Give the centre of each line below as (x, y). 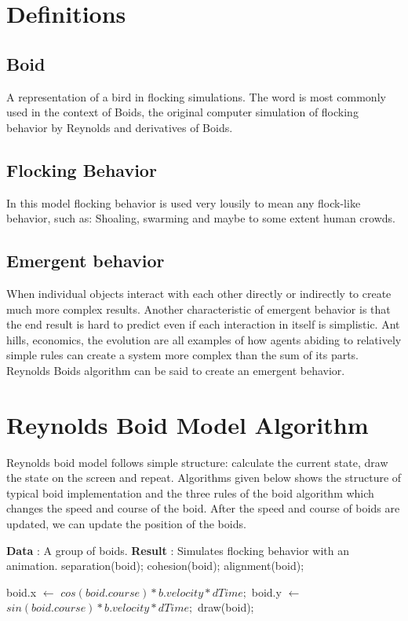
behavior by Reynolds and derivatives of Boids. (120, 127)
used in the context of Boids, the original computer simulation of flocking (182, 112)
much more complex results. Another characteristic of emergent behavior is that (199, 309)
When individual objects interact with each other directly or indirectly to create (199, 293)
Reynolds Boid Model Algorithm (188, 424)
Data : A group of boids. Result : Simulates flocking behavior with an (178, 550)
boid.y (266, 592)
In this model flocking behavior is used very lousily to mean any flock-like (184, 202)
